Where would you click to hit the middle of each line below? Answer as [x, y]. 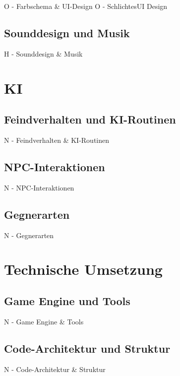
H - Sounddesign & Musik [43, 53]
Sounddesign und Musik [67, 32]
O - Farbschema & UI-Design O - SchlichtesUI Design [86, 6]
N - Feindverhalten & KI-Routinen [57, 140]
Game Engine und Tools [67, 300]
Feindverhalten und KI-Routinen [90, 119]
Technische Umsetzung [83, 269]
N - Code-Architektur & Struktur [55, 369]
